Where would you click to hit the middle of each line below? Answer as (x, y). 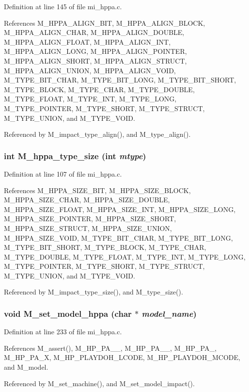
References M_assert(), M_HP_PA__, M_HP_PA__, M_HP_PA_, (110, 348)
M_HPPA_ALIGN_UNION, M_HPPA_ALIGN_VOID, (90, 70)
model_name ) (169, 313)
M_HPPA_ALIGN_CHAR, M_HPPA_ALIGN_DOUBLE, (94, 32)
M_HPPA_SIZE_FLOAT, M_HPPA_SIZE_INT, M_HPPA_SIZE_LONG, (120, 209)
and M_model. (26, 367)
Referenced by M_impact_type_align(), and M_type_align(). (97, 134)
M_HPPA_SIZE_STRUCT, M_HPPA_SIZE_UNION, (88, 228)
